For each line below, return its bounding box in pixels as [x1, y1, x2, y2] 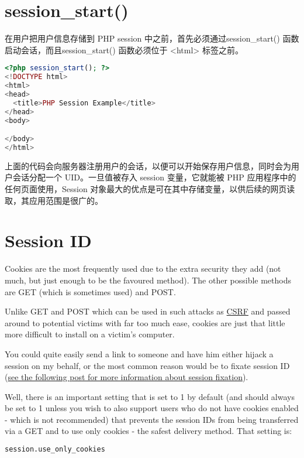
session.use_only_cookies [5, 445, 105, 454]
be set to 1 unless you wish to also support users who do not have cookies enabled [5, 402, 299, 414]
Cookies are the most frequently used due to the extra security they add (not [5, 262, 281, 275]
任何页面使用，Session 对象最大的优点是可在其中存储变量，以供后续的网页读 [5, 183, 295, 195]
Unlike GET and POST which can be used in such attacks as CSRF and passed [5, 305, 291, 317]
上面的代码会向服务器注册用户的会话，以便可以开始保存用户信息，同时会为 [5, 159, 291, 172]
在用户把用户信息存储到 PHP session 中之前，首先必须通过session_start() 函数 [5, 32, 299, 45]
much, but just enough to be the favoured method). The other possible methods [5, 274, 292, 286]
